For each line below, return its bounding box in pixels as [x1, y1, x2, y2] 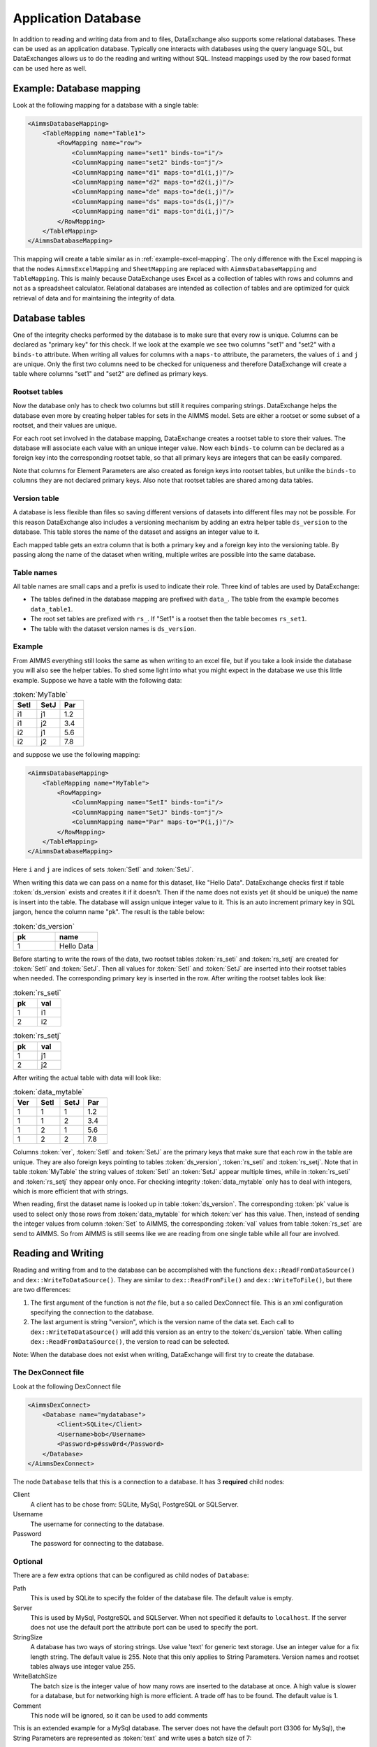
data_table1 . [30, 604, 73, 613]
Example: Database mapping [13, 82, 141, 94]
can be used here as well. [13, 64, 87, 73]
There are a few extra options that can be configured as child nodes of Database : [13, 1571, 249, 1579]
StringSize [13, 1632, 43, 1641]
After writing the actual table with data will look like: [13, 1073, 161, 1082]
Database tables [13, 312, 86, 324]
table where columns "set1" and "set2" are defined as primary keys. [13, 370, 209, 378]
